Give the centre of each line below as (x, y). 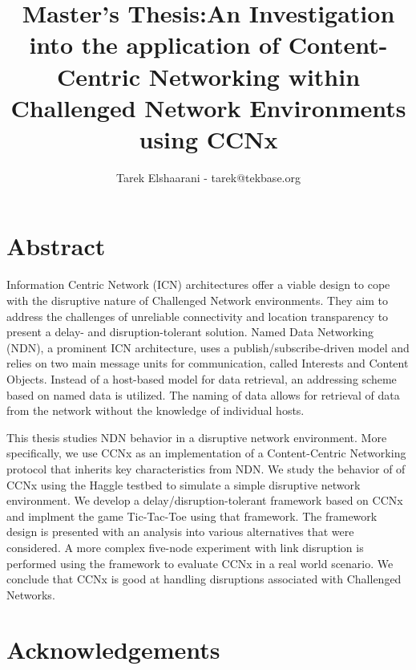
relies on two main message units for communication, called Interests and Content (208, 363)
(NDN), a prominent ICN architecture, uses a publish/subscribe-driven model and (208, 347)
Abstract (56, 246)
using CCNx (208, 138)
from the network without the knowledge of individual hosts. (155, 410)
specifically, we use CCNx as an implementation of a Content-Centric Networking (206, 453)
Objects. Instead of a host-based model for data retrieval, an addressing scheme (202, 378)
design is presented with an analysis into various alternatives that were (180, 532)
